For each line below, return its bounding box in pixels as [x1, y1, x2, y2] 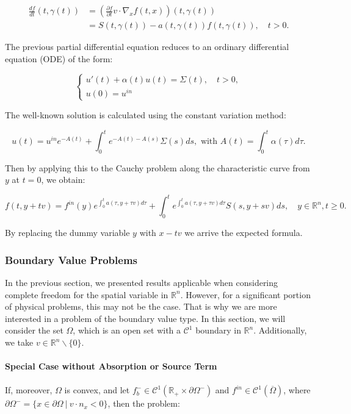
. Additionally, [253, 324, 307, 337]
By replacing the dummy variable [5, 226, 130, 239]
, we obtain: [41, 173, 85, 186]
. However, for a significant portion [180, 288, 311, 301]
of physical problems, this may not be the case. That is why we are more [5, 300, 277, 313]
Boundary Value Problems [5, 252, 138, 267]
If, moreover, [5, 384, 52, 396]
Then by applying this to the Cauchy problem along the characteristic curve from [5, 161, 310, 174]
